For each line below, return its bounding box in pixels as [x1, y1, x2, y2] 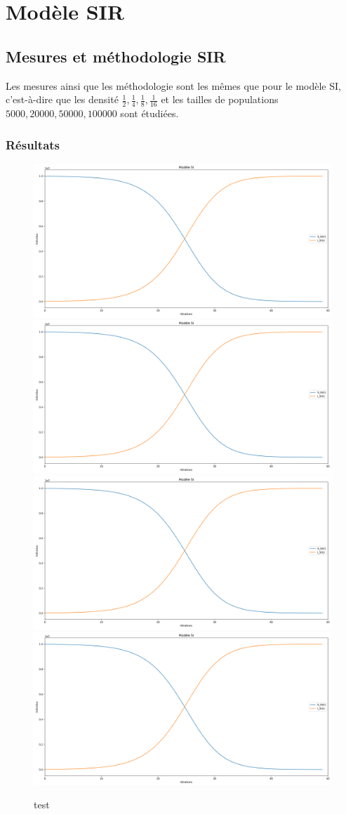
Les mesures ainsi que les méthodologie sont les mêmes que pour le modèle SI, [6, 78, 341, 93]
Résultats [6, 135, 60, 153]
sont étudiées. [120, 106, 179, 120]
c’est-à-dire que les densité [6, 92, 119, 107]
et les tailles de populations [161, 92, 279, 107]
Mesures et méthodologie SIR [6, 45, 226, 67]
